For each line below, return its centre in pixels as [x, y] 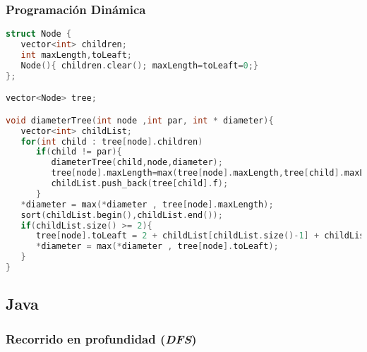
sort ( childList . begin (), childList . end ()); [122, 215]
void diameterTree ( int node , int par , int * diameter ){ [140, 120]
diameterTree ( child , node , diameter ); [137, 163]
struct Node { [39, 34]
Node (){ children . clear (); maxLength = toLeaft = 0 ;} [140, 65]
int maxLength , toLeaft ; [77, 55]
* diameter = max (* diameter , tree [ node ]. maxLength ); [147, 204]
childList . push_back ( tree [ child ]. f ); [140, 184]
